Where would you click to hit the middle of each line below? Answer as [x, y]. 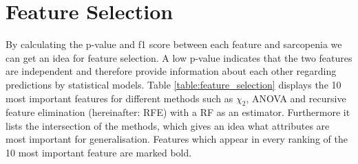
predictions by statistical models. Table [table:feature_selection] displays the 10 [173, 84]
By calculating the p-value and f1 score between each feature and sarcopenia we [174, 44]
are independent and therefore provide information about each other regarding [171, 71]
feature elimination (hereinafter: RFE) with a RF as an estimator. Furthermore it [178, 112]
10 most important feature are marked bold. [99, 153]
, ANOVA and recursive [296, 98]
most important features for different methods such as [119, 98]
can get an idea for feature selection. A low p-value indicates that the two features [179, 57]
